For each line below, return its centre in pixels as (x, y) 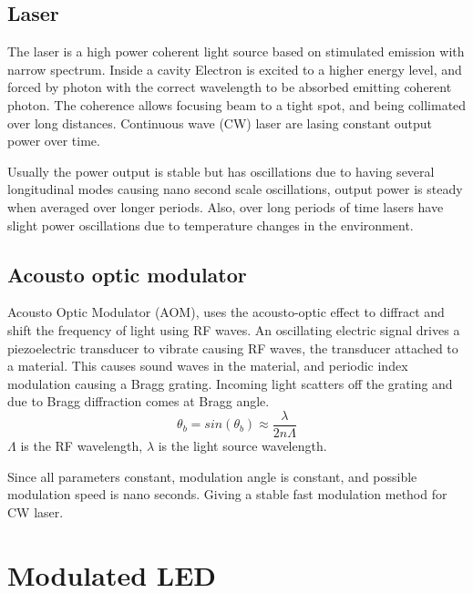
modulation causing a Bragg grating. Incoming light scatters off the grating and (230, 383)
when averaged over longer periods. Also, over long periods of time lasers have (226, 206)
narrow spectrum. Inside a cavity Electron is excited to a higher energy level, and (235, 69)
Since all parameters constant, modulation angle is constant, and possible (212, 476)
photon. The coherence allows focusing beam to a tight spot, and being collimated (237, 104)
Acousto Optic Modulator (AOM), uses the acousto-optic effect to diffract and (226, 312)
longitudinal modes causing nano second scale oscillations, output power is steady (235, 189)
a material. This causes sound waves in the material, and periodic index (208, 366)
